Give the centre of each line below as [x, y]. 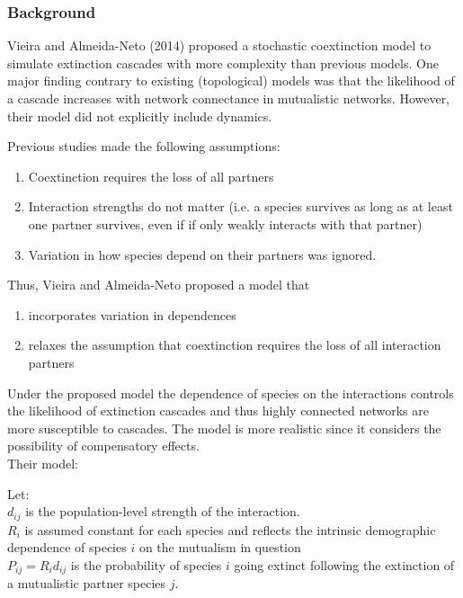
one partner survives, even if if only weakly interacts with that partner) [225, 223]
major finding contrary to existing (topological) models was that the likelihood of [231, 80]
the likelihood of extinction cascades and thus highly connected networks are [218, 411]
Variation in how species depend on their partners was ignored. [202, 254]
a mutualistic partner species [87, 583]
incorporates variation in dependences [132, 314]
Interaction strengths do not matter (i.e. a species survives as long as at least [240, 206]
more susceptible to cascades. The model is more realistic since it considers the [224, 428]
